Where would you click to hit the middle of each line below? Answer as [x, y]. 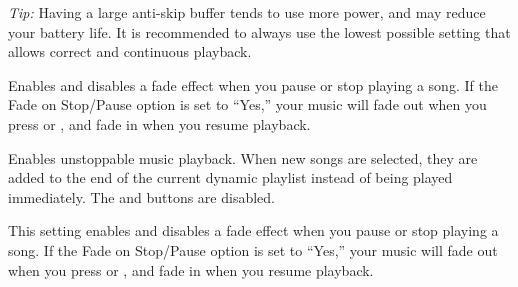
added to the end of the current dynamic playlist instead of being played [230, 177]
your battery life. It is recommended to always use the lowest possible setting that [259, 31]
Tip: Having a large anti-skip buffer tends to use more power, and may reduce [247, 12]
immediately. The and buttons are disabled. [141, 196]
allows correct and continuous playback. [130, 51]
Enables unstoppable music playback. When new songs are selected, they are [243, 157]
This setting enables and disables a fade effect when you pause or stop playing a [253, 230]
